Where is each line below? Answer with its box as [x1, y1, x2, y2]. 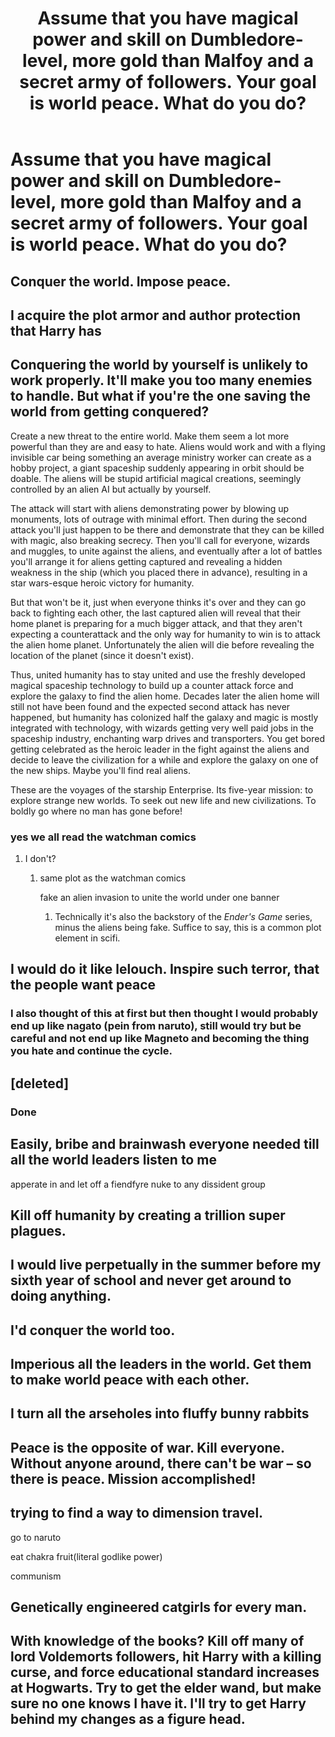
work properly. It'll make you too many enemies [10, 372, 313, 389]
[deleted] [10, 1075, 70, 1092]
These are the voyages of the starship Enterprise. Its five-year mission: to [10, 783, 314, 796]
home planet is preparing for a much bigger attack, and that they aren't [10, 617, 303, 629]
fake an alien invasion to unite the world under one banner [39, 892, 280, 904]
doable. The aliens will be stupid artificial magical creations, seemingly [10, 472, 302, 484]
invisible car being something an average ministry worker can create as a [10, 451, 312, 463]
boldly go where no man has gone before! [10, 805, 183, 817]
